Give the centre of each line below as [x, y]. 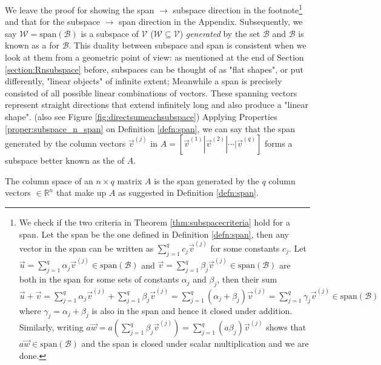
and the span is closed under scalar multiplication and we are [195, 343]
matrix [130, 180]
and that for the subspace [52, 22]
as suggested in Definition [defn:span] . [188, 193]
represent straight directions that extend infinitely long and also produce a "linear [157, 105]
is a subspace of [110, 33]
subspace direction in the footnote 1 [238, 9]
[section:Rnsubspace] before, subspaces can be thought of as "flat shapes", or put [154, 69]
